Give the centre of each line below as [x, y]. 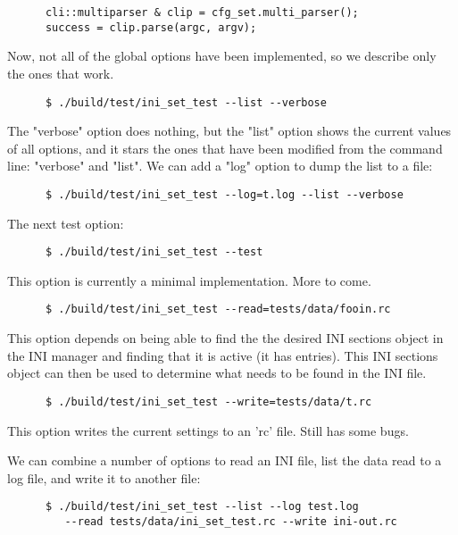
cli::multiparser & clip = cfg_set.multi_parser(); [202, 13]
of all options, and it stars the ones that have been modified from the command [225, 148]
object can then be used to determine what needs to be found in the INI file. [217, 373]
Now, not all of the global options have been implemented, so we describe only [222, 56]
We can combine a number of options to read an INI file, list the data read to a [225, 460]
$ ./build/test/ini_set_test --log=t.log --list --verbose [224, 194]
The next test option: [66, 223]
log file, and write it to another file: [104, 477]
